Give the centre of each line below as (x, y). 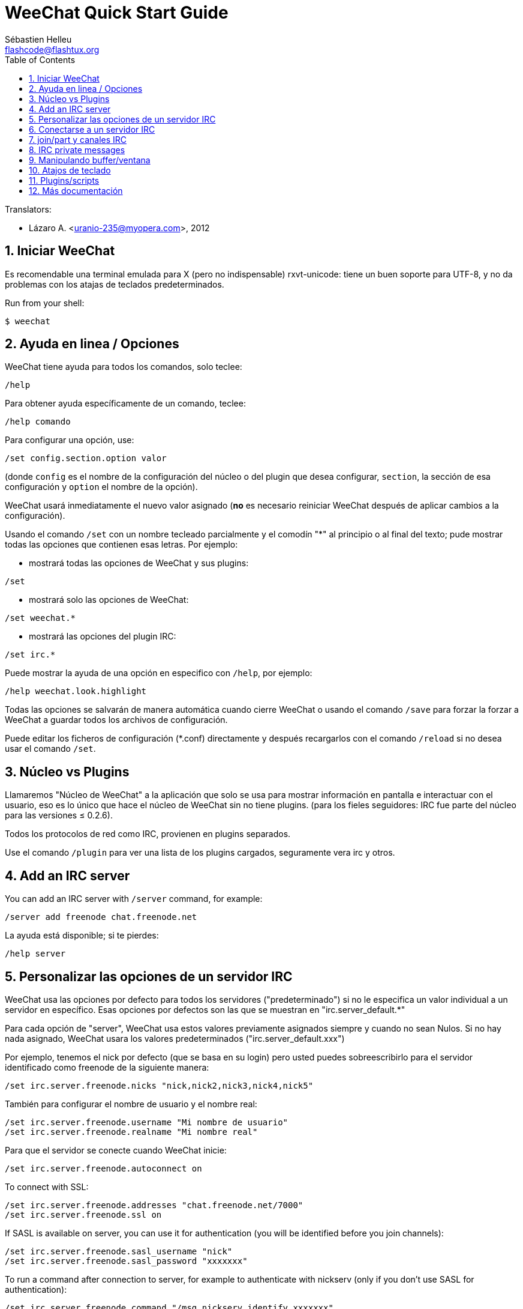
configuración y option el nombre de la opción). (101, 487)
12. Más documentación (76, 190)
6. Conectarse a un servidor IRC (92, 129)
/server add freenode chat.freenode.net (101, 917)
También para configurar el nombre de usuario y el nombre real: (131, 1104)
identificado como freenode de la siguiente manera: (107, 1067)
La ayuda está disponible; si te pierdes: (82, 936)
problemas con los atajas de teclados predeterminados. (115, 284)
